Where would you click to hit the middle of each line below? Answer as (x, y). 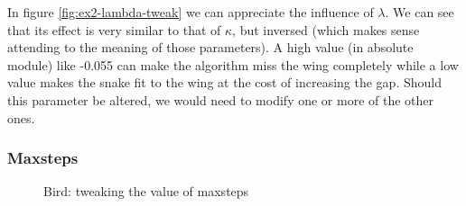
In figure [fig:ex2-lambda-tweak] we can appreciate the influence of (191, 12)
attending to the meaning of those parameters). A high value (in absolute (210, 47)
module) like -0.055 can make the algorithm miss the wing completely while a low (233, 64)
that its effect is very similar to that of (114, 29)
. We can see (419, 12)
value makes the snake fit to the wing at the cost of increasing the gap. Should (224, 82)
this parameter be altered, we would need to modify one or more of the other (221, 99)
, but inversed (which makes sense (326, 29)
